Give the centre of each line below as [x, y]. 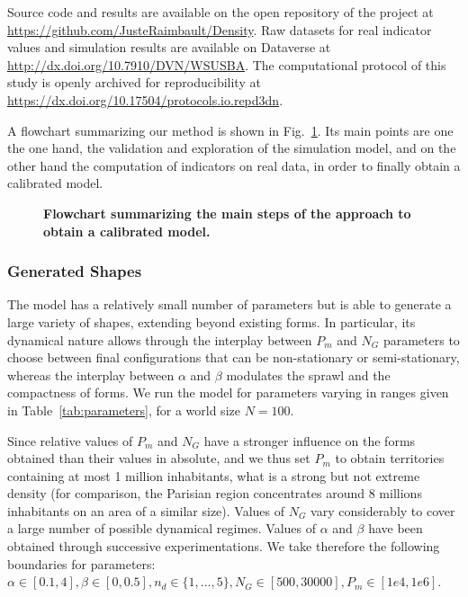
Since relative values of [70, 440]
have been [396, 528]
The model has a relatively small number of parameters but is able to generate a [229, 304]
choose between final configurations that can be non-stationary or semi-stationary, [234, 357]
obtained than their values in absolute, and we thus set [159, 458]
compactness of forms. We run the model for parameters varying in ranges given [228, 392]
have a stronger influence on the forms [310, 440]
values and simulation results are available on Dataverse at [169, 47]
